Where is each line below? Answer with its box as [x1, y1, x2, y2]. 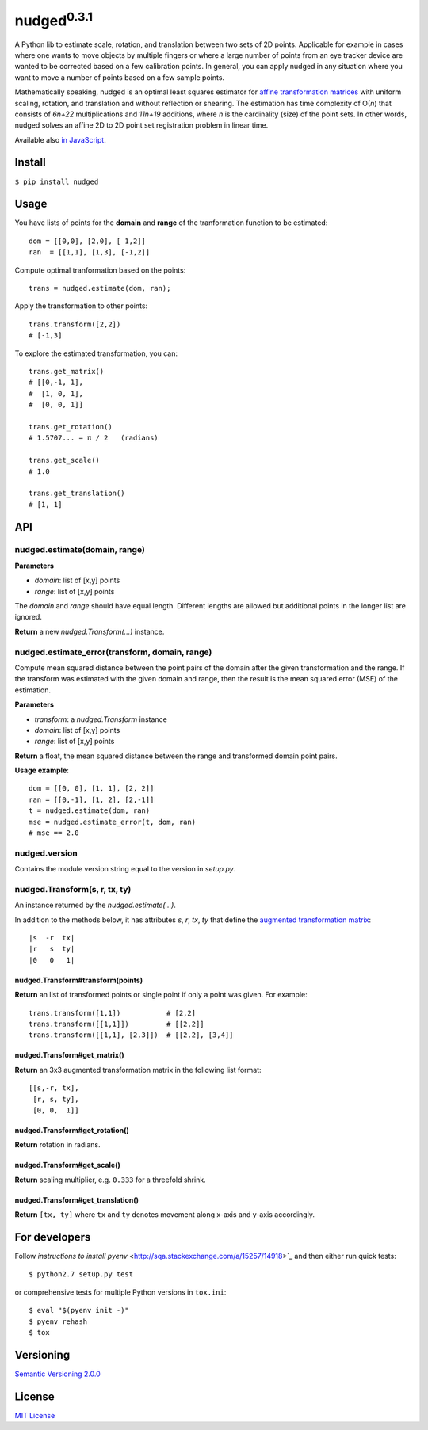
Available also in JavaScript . [14, 135, 106, 144]
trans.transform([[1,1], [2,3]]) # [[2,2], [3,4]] [29, 1031, 234, 1039]
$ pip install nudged [14, 177, 99, 186]
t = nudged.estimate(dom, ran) [29, 807, 151, 815]
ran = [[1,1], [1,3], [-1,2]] [29, 248, 151, 257]
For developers [14, 1230, 91, 1244]
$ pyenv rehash [29, 1317, 88, 1326]
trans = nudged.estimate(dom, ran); [29, 284, 171, 293]
